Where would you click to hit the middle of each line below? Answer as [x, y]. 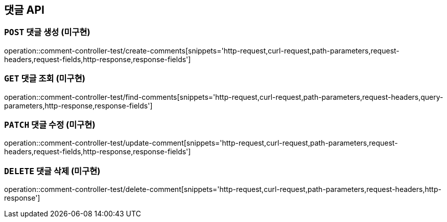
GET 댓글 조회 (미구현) [45, 79]
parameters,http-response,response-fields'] [78, 105]
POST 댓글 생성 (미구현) [47, 32]
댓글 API [24, 10]
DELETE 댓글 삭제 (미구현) [52, 171]
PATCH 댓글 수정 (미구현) [50, 124]
